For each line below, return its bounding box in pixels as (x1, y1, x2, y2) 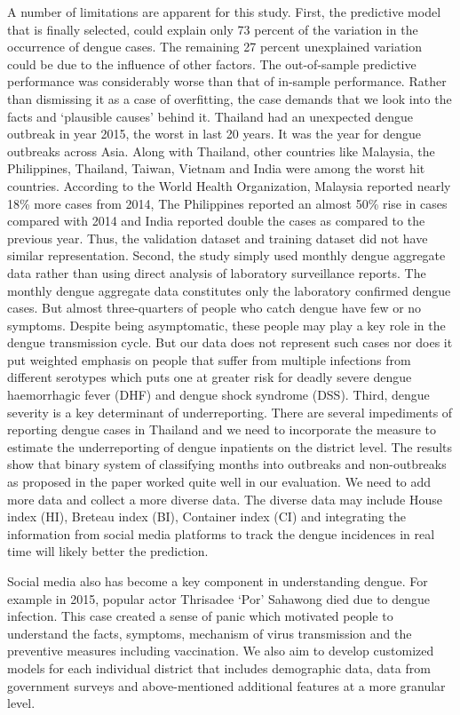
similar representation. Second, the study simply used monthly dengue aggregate (7, 246, 446, 265)
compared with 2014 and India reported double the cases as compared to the (7, 211, 425, 230)
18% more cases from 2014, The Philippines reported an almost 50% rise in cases (7, 194, 448, 212)
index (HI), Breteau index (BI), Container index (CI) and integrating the (7, 507, 406, 526)
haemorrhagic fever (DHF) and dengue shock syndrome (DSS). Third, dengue (7, 385, 430, 404)
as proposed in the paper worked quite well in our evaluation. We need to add (7, 473, 432, 491)
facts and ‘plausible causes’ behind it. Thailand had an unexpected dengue (7, 107, 413, 125)
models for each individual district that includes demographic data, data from (7, 658, 431, 677)
